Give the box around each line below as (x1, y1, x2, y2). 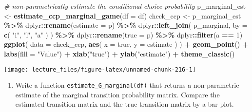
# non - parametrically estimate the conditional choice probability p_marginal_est (4, 1, 246, 11)
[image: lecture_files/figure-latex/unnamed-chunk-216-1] (4, 66, 196, 73)
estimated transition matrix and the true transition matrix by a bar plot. (15, 99, 234, 109)
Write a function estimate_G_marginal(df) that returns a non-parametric (15, 80, 239, 90)
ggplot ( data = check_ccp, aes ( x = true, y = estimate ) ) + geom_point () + (4, 39, 249, 49)
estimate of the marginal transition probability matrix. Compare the (15, 89, 220, 99)
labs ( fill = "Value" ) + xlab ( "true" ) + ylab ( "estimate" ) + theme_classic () (4, 48, 235, 58)
